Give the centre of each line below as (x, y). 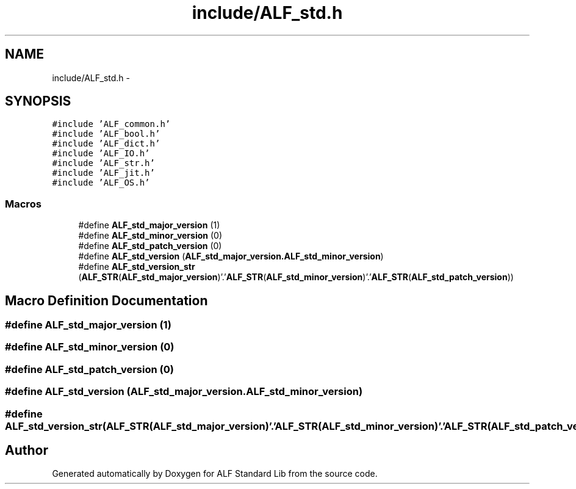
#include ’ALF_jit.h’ (103, 173)
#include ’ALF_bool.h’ (106, 134)
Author (27, 450)
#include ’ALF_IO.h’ (101, 154)
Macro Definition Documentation (106, 300)
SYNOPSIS (38, 101)
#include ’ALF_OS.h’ (101, 183)
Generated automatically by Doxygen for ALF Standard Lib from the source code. (215, 474)
